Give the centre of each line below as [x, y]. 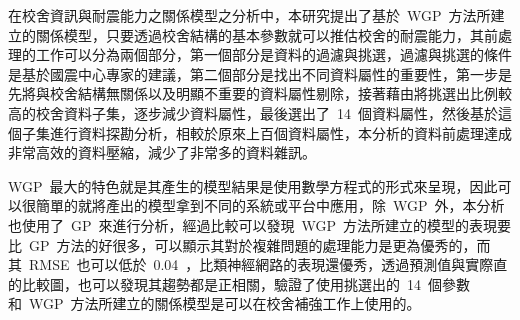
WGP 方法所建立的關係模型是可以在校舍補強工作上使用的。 [224, 303]
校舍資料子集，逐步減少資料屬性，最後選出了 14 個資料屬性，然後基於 [266, 112]
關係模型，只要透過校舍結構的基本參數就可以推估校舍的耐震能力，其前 [266, 34]
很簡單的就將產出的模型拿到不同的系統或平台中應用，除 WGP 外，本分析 [263, 205]
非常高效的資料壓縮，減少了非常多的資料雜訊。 [162, 152]
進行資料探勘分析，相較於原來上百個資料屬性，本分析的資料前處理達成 [280, 132]
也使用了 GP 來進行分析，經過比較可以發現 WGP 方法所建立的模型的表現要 [260, 224]
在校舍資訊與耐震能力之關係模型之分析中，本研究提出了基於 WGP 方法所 [249, 15]
